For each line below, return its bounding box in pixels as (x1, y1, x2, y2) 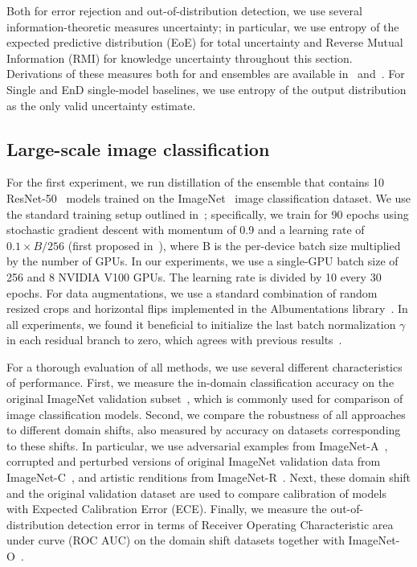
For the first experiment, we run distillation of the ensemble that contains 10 (6, 174, 385, 191)
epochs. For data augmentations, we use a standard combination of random (6, 284, 378, 301)
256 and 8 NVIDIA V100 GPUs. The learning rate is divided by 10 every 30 (6, 268, 382, 285)
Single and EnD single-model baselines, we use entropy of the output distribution (6, 80, 407, 97)
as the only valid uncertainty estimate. (6, 97, 196, 113)
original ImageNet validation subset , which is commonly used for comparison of (6, 390, 403, 407)
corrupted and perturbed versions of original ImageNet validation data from (6, 453, 381, 470)
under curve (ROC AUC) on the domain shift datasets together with (6, 532, 345, 549)
